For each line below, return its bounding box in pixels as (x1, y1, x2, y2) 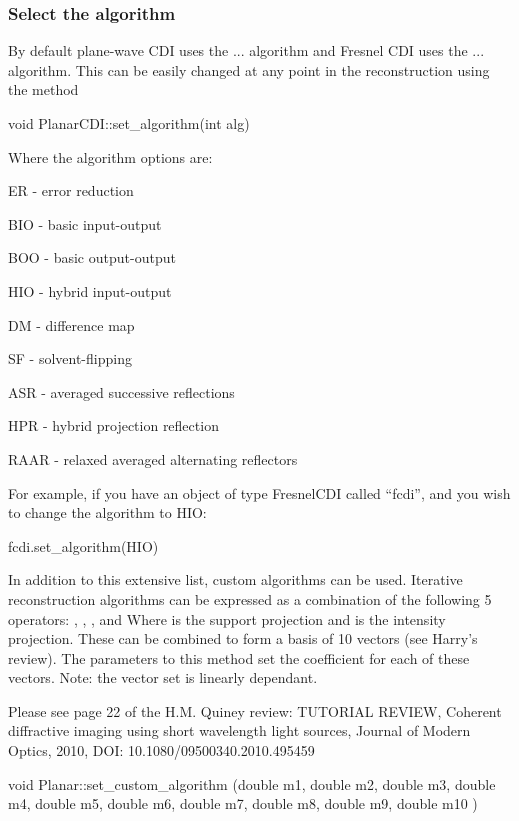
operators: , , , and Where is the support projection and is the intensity (8, 608, 446, 629)
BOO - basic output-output (8, 247, 176, 268)
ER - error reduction (8, 180, 134, 201)
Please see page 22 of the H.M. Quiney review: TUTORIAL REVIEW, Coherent (8, 700, 502, 721)
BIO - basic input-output (8, 213, 162, 234)
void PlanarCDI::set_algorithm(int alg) (8, 113, 250, 133)
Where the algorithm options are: (8, 146, 213, 167)
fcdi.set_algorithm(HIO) (8, 535, 159, 556)
